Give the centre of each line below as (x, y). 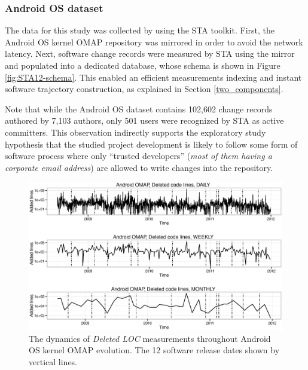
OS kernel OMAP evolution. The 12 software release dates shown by (154, 350)
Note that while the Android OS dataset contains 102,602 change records (139, 108)
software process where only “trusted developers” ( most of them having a (138, 156)
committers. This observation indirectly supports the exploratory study (135, 132)
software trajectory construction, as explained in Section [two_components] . (144, 89)
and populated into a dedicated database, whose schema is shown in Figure (143, 65)
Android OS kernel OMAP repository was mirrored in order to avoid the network (154, 42)
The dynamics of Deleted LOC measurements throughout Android (150, 338)
